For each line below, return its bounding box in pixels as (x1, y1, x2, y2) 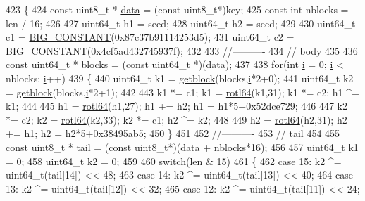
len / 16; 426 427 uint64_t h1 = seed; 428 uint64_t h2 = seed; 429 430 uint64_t (6, 15, 356, 30)
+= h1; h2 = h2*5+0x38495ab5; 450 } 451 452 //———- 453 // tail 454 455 (6, 126, 340, 141)
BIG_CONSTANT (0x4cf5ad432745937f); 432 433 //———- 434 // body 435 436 (6, 43, 358, 58)
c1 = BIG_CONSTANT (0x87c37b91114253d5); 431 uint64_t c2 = (6, 30, 295, 44)
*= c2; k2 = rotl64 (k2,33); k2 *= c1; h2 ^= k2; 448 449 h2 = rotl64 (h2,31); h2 (6, 112, 347, 127)
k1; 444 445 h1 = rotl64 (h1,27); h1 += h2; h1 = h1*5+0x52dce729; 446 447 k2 (6, 98, 348, 113)
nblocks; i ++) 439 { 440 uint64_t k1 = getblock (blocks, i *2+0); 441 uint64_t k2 (6, 70, 354, 85)
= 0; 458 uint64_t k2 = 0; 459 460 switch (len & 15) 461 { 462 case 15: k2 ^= (6, 153, 342, 168)
